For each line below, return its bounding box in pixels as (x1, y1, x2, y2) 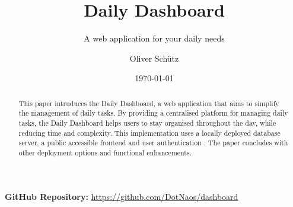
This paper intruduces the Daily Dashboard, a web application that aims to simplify (18, 98, 279, 108)
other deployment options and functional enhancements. (18, 147, 192, 157)
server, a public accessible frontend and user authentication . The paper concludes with (18, 138, 288, 148)
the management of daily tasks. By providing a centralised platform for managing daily (18, 108, 288, 118)
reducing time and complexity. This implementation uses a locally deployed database (18, 128, 281, 138)
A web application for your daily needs (84, 32, 225, 44)
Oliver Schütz (129, 52, 179, 64)
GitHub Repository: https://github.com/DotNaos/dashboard (5, 190, 238, 202)
